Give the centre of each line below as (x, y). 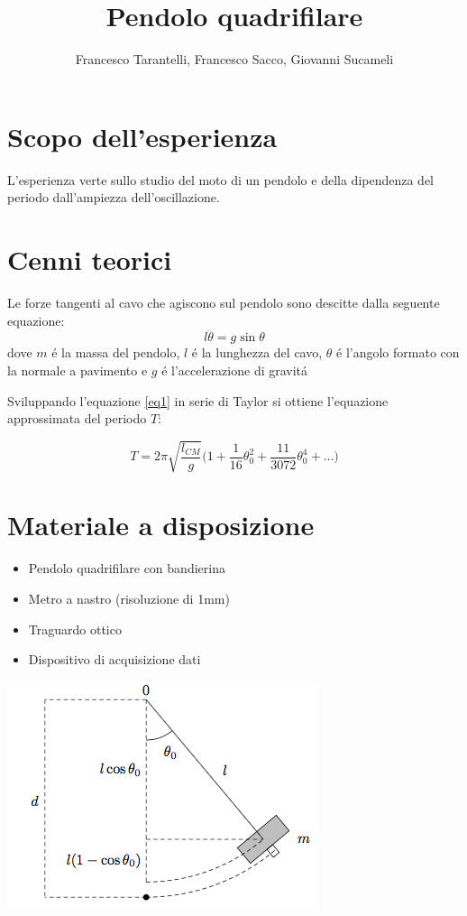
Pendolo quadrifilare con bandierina (127, 568)
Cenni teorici (90, 259)
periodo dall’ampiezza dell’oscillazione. (114, 197)
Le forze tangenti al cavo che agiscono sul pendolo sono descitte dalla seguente (224, 302)
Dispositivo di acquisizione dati (114, 659)
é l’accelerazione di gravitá (235, 370)
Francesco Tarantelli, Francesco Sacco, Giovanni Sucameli (234, 59)
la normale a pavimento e (78, 370)
